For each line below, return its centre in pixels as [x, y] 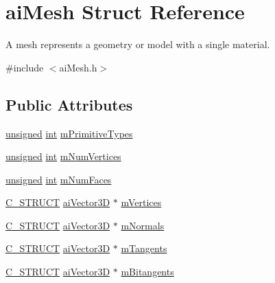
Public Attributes [69, 104]
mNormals [143, 225]
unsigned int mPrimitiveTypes [69, 133]
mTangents [144, 248]
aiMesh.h [78, 67]
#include [25, 67]
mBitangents [147, 272]
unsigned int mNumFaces [59, 179]
